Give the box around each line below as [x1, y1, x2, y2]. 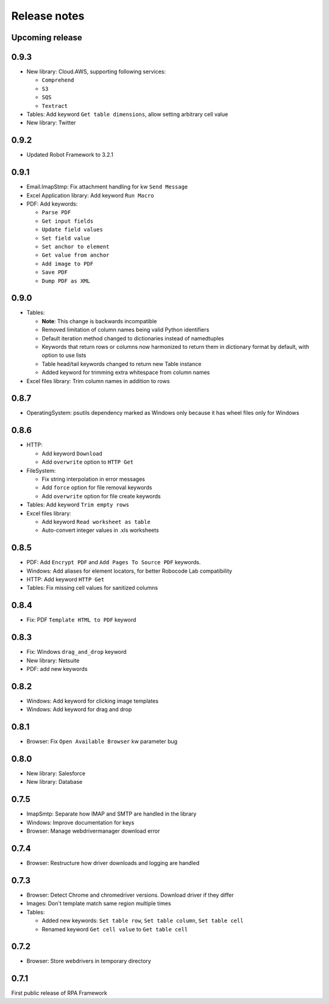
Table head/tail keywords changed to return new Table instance [41, 360, 202, 367]
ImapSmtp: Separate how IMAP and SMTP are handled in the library [26, 810, 197, 817]
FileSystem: [26, 467, 56, 474]
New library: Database [26, 778, 83, 786]
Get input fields [41, 217, 94, 224]
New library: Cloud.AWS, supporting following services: [26, 68, 166, 76]
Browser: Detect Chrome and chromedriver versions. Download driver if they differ [26, 891, 234, 898]
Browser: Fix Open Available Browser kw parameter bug [26, 738, 178, 745]
